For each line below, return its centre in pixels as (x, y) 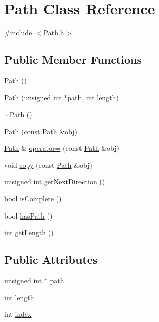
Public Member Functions (73, 60)
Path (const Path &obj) (41, 131)
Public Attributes (51, 259)
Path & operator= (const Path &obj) (62, 148)
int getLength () (29, 232)
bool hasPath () (28, 215)
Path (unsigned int (33, 97)
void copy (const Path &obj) (48, 165)
